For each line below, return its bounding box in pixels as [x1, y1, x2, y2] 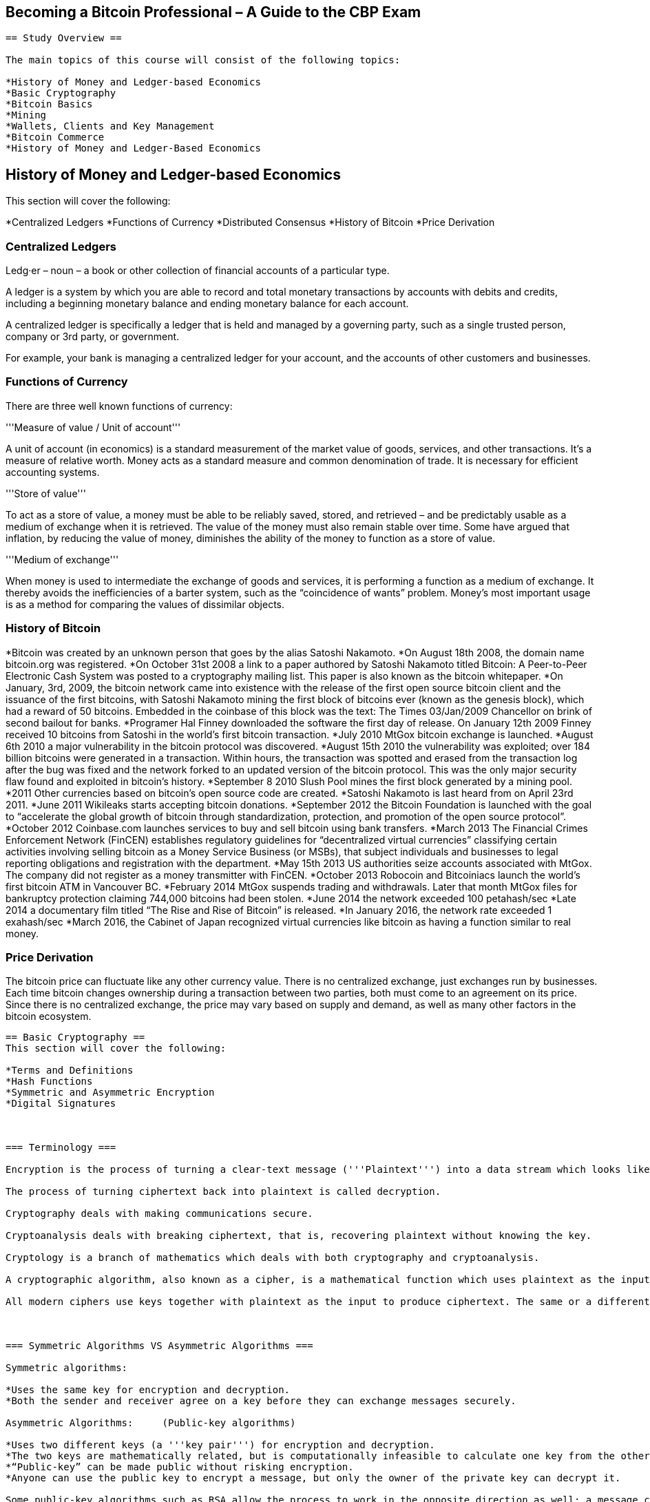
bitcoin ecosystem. [6, 1010, 92, 1023]
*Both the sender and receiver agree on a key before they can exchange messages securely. [6, 1395, 516, 1407]
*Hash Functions [6, 1076, 93, 1087]
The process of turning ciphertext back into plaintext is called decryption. [6, 1186, 441, 1198]
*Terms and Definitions [6, 1065, 134, 1076]
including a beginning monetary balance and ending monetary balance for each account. [6, 298, 409, 310]
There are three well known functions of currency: [6, 399, 233, 412]
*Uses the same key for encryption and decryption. [6, 1384, 291, 1396]
